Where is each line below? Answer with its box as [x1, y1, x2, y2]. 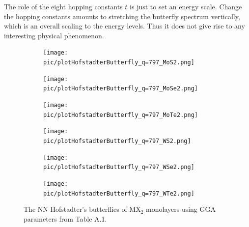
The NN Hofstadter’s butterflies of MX [24, 204, 141, 214]
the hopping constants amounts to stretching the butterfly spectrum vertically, [4, 11, 240, 21]
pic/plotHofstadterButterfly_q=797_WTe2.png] [43, 190, 194, 197]
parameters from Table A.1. [24, 213, 107, 224]
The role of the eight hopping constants [4, 1, 123, 11]
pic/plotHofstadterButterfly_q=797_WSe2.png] [43, 164, 194, 171]
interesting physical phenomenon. [4, 30, 104, 40]
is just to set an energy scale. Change [130, 1, 242, 11]
